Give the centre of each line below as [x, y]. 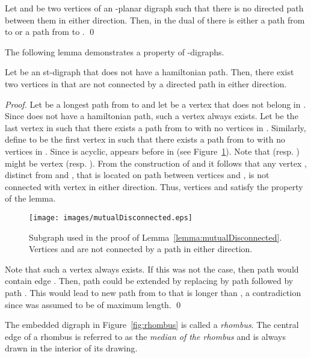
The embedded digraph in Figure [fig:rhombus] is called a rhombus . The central [152, 325]
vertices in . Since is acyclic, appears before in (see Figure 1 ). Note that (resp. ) [152, 151]
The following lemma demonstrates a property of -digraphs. [115, 51]
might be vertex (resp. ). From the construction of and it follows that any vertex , [156, 163]
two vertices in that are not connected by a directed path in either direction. [146, 83]
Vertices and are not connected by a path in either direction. [141, 249]
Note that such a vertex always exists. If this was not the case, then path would [152, 269]
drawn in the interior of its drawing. [71, 348]
